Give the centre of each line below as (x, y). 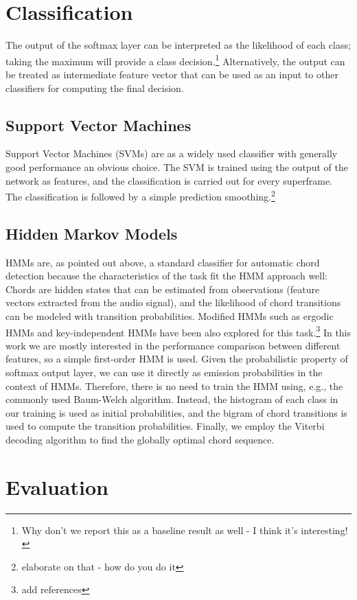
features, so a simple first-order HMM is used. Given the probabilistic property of (177, 359)
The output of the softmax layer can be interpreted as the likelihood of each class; (178, 45)
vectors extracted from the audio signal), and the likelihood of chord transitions (173, 302)
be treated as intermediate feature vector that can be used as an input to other (172, 74)
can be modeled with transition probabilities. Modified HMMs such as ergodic (170, 315)
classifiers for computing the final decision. (95, 88)
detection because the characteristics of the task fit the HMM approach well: (166, 276)
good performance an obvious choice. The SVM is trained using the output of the (177, 166)
